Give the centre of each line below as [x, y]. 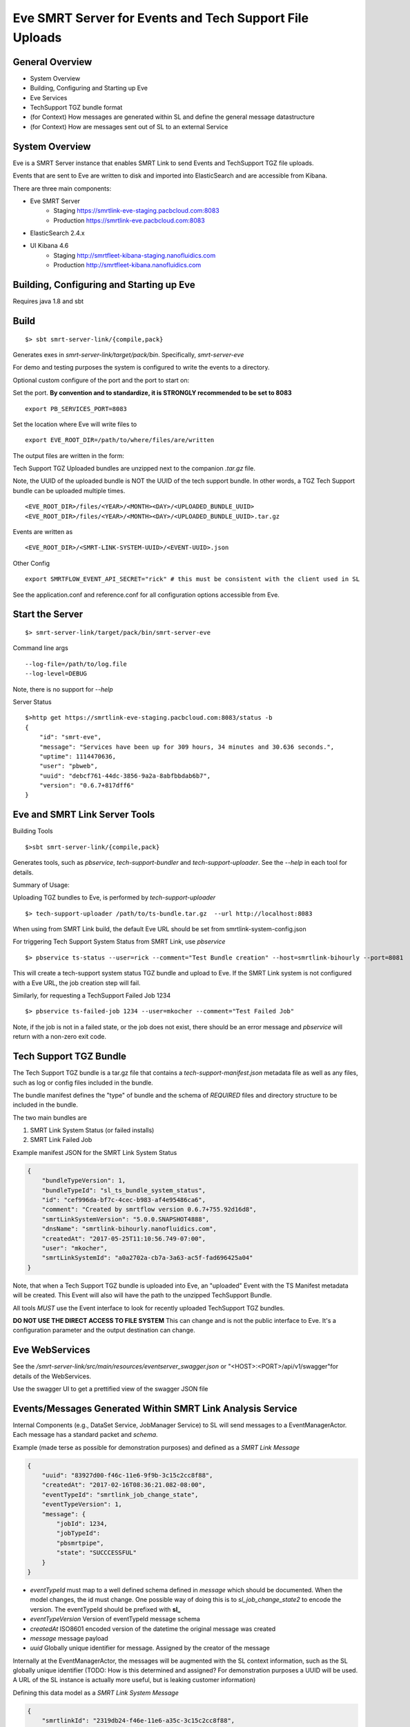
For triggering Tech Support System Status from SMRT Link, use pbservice [119, 942]
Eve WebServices [51, 1350]
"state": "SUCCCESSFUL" [97, 1553]
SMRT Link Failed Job [61, 1140]
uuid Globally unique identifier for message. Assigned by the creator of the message [150, 1648]
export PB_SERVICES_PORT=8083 [76, 409]
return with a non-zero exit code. [60, 1037]
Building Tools [33, 831]
